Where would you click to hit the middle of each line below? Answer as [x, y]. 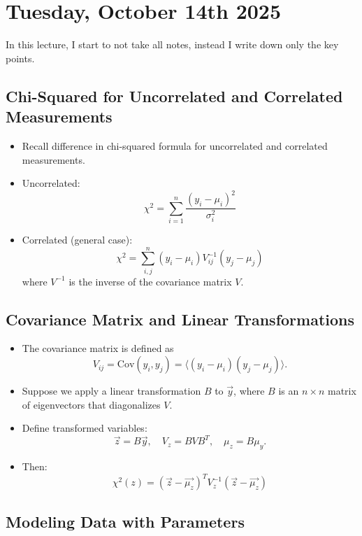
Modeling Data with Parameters [125, 521]
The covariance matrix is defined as [98, 348]
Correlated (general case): [77, 239]
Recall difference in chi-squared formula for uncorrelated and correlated [175, 145]
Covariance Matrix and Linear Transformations [180, 319]
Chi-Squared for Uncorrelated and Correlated [174, 96]
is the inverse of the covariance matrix [150, 281]
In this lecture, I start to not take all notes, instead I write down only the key [172, 44]
